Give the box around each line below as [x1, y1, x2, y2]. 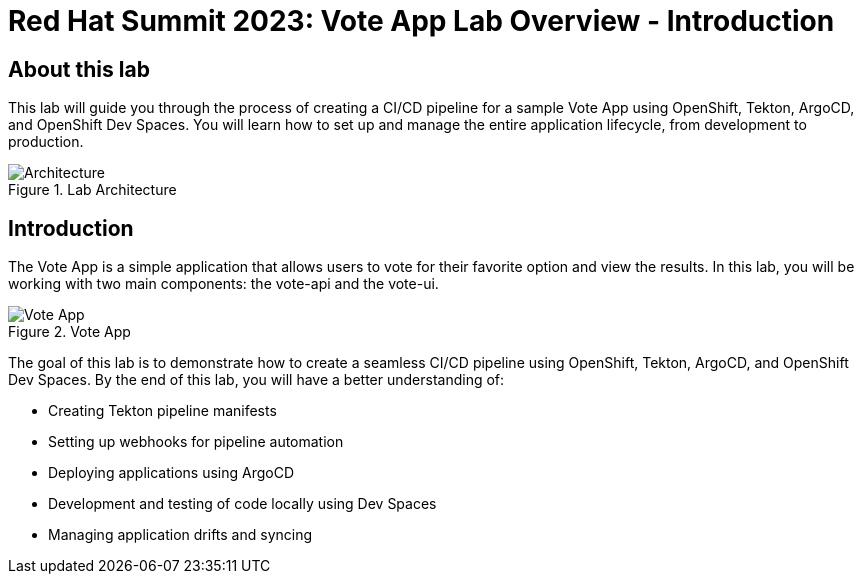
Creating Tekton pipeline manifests [48, 402, 277, 420]
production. [8, 133, 84, 151]
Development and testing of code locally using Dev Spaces [48, 495, 437, 513]
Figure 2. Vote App [8, 323, 131, 341]
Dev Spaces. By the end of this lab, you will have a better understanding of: [8, 371, 505, 389]
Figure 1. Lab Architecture [8, 181, 177, 199]
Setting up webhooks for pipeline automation [48, 433, 344, 451]
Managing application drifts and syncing [48, 526, 313, 544]
